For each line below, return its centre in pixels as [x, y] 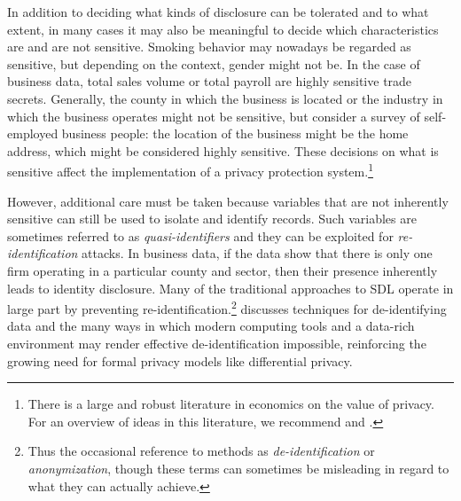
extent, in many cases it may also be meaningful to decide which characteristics [223, 29]
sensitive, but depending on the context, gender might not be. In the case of [214, 63]
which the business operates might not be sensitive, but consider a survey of [214, 116]
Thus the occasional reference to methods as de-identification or [201, 451]
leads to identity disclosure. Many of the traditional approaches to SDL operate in [230, 288]
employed [33, 133]
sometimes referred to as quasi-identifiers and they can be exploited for [200, 235]
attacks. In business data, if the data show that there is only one [257, 253]
